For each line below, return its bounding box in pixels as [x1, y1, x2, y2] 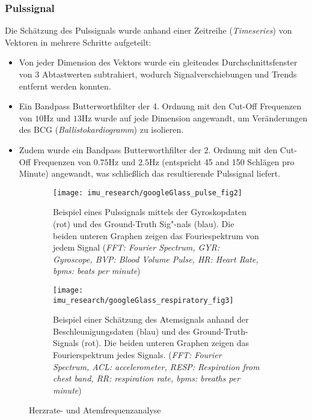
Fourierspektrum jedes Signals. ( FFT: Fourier [53, 348, 222, 361]
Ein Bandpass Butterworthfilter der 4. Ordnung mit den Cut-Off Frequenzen [19, 100, 302, 112]
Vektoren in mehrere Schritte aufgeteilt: [5, 35, 151, 48]
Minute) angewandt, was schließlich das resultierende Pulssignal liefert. [19, 167, 281, 180]
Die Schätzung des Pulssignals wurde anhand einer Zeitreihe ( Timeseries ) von [5, 24, 292, 37]
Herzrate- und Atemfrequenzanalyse [29, 404, 161, 416]
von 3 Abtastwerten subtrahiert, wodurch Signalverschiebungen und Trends [19, 68, 297, 80]
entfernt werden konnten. [19, 79, 111, 92]
